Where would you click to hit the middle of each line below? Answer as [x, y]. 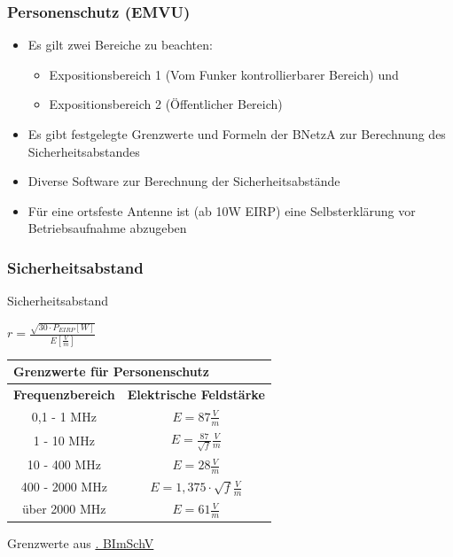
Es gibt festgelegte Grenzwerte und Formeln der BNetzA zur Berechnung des [237, 134]
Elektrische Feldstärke [196, 395]
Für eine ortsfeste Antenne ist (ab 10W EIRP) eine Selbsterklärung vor [222, 210]
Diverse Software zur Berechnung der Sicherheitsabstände [184, 181]
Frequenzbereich [64, 395]
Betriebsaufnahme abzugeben [107, 228]
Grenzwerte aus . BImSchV [81, 542]
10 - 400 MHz [64, 464]
